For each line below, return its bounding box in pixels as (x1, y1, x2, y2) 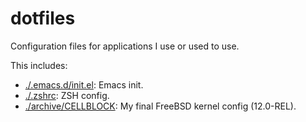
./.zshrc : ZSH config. (24, 89, 110, 101)
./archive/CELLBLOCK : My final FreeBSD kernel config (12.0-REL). (24, 100, 297, 112)
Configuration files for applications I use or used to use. (10, 40, 240, 52)
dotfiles (10, 7, 76, 30)
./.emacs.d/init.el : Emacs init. (24, 78, 144, 91)
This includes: (10, 59, 68, 71)
